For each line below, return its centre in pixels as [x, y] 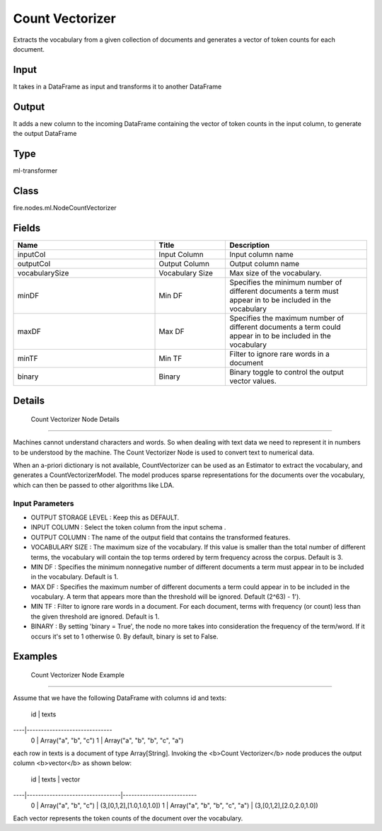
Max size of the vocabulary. [276, 273]
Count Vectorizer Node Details [75, 419]
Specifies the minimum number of [286, 282]
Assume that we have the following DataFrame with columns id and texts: [120, 698]
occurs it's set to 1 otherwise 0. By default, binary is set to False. [125, 636]
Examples [35, 657]
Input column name [261, 254]
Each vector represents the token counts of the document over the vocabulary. [128, 818]
